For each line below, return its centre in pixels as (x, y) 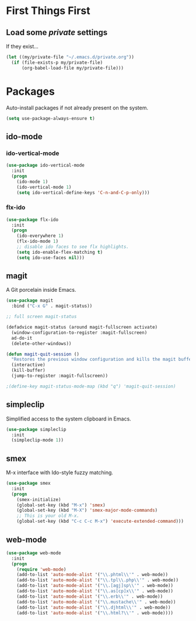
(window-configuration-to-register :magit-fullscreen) (79, 332)
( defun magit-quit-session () (43, 354)
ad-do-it (22, 338)
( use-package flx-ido (32, 220)
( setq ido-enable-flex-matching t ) (60, 252)
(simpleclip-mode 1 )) (38, 440)
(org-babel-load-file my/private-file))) (73, 68)
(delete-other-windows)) (41, 343)
